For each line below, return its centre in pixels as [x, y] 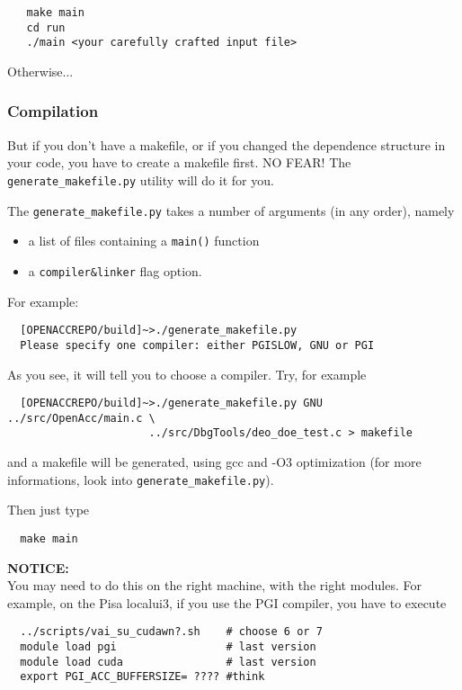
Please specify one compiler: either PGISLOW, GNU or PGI [197, 345]
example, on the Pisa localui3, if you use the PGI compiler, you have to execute [227, 602]
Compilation [53, 111]
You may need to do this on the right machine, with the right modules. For [214, 585]
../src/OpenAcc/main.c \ [81, 418]
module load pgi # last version [168, 647]
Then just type [49, 510]
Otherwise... [40, 71]
